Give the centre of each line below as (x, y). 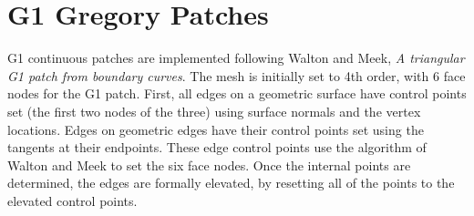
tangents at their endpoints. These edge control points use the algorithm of (217, 147)
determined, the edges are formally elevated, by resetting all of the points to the (231, 183)
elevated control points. (72, 200)
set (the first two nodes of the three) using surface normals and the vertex (214, 111)
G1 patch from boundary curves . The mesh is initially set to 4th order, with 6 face (237, 75)
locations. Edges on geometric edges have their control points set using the (216, 129)
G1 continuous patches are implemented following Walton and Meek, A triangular (236, 58)
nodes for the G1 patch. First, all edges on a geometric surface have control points (237, 93)
